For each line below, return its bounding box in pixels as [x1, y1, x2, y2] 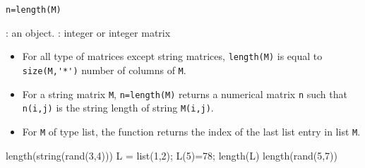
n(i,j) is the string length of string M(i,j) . [22, 100, 214, 115]
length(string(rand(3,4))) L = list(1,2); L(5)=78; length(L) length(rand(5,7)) [6, 148, 337, 162]
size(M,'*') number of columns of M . [22, 62, 186, 77]
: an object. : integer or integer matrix [6, 25, 171, 40]
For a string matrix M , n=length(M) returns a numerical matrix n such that [22, 86, 347, 101]
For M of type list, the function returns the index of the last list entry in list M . [22, 124, 361, 138]
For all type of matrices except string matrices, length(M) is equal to [22, 49, 323, 64]
